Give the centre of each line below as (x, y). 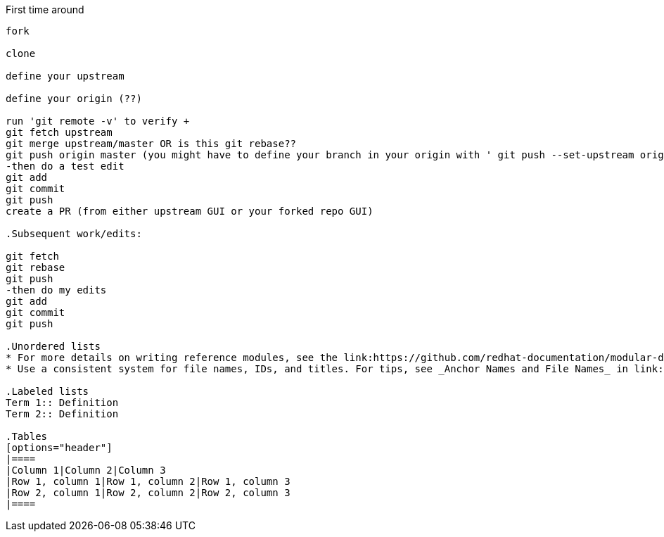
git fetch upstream (59, 132)
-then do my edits (56, 290)
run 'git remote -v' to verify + (98, 121)
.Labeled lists (47, 391)
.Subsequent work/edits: (74, 234)
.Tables (27, 436)
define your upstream (65, 76)
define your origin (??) (74, 99)
